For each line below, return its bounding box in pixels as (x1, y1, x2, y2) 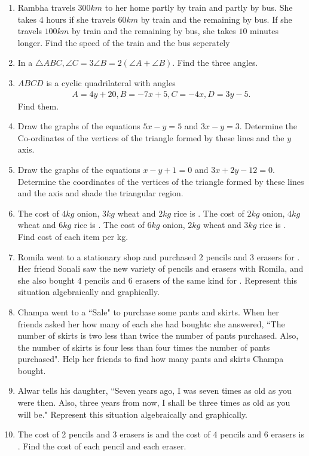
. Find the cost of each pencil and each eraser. (17, 439, 186, 452)
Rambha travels (17, 1, 75, 13)
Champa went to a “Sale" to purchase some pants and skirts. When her (17, 305, 279, 318)
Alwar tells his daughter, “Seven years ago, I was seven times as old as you (17, 384, 292, 397)
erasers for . (256, 250, 300, 263)
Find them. (17, 99, 59, 112)
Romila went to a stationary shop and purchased (17, 250, 197, 263)
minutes (250, 25, 279, 37)
